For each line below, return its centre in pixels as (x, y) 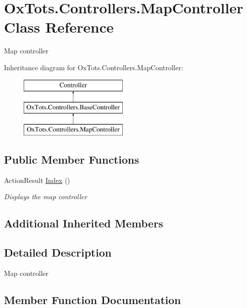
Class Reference (59, 27)
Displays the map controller (46, 197)
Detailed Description (58, 252)
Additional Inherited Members (84, 223)
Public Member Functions (71, 159)
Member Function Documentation (93, 299)
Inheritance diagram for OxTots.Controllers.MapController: (94, 67)
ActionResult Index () (37, 180)
